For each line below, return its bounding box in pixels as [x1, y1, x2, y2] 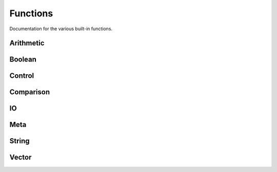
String [9, 137, 30, 145]
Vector [9, 153, 32, 162]
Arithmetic [9, 39, 45, 48]
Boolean [9, 55, 37, 64]
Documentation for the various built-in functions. [9, 26, 113, 32]
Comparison [9, 88, 50, 97]
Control [9, 72, 34, 80]
